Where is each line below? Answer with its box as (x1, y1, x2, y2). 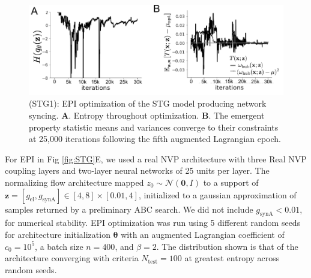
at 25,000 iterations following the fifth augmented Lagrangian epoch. (29, 132, 281, 145)
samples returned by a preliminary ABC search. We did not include (5, 203, 253, 215)
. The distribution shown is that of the (156, 240, 298, 252)
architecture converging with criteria (5, 252, 139, 264)
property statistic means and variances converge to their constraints (29, 120, 279, 133)
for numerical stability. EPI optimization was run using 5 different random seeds (5, 216, 301, 229)
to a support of (203, 176, 259, 188)
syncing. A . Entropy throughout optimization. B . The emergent (29, 109, 265, 121)
